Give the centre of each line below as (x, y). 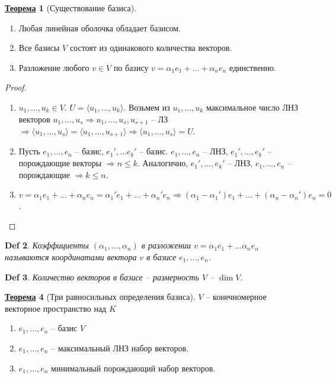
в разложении (166, 245)
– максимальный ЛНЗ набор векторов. (120, 348)
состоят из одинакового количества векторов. (151, 48)
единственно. (252, 67)
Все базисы (39, 48)
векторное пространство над (56, 308)
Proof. (16, 87)
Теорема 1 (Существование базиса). (71, 8)
